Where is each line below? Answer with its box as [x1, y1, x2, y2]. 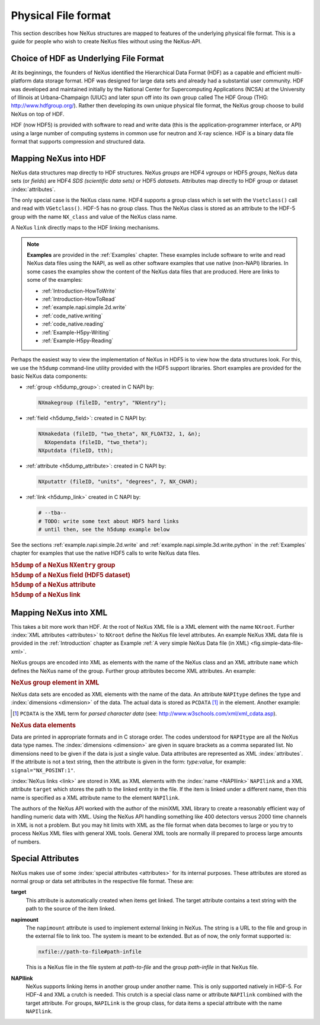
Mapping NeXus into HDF [11, 153, 106, 163]
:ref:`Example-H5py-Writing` [41, 329, 111, 336]
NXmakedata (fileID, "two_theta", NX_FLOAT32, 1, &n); [38, 431, 201, 437]
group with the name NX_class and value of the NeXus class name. [11, 213, 177, 220]
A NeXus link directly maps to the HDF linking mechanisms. [11, 224, 160, 231]
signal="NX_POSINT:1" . [11, 766, 75, 773]
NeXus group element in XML [11, 679, 100, 687]
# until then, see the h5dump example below [38, 526, 170, 533]
